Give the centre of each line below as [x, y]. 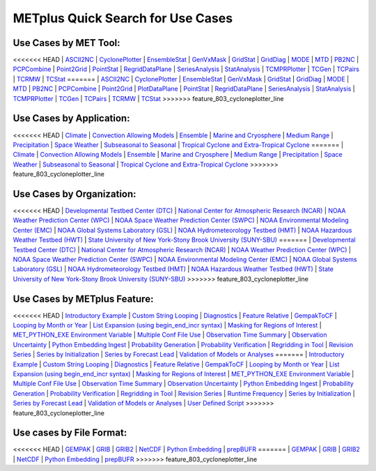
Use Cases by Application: [71, 118]
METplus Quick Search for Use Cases [123, 18]
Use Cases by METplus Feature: [83, 299]
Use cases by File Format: [70, 433]
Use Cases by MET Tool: [66, 43]
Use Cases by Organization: [75, 194]
